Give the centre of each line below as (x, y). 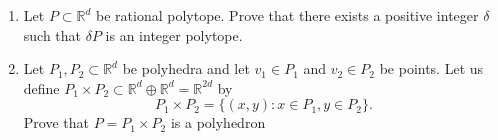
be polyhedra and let (186, 68)
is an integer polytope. (174, 34)
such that (52, 34)
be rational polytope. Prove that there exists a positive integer (287, 15)
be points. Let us (431, 68)
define (41, 87)
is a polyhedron (218, 122)
